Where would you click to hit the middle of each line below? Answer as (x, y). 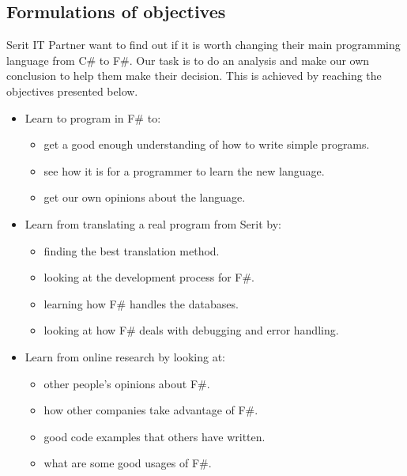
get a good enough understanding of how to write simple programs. (207, 144)
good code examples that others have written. (155, 436)
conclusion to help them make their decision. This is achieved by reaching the (194, 76)
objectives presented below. (72, 91)
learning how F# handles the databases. (141, 303)
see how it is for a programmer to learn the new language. (184, 170)
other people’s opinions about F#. (127, 383)
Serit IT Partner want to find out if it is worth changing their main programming (203, 45)
